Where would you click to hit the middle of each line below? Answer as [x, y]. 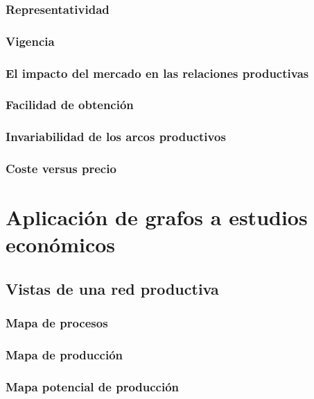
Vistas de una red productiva [112, 289]
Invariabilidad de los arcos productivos [116, 137]
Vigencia [30, 41]
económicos [61, 244]
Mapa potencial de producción [93, 387]
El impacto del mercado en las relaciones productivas [157, 73]
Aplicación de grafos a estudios [157, 217]
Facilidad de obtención [70, 105]
